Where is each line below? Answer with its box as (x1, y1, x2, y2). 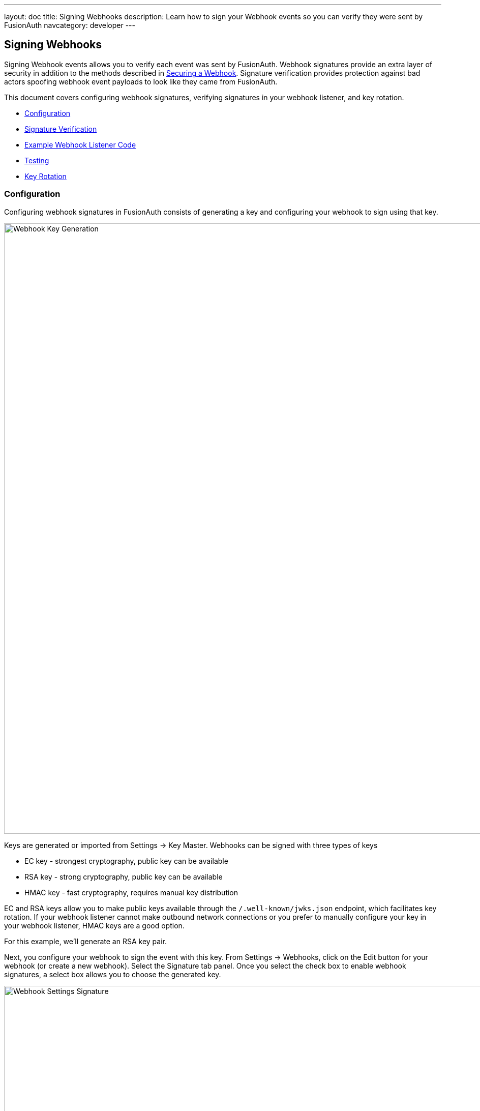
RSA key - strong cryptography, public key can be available (24, 872, 223, 881)
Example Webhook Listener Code (24, 140, 136, 149)
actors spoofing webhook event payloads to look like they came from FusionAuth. (4, 77, 278, 86)
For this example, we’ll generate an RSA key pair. (4, 937, 167, 946)
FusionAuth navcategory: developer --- (4, 21, 135, 30)
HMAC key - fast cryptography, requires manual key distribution (24, 888, 238, 897)
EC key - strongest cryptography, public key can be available (24, 856, 228, 865)
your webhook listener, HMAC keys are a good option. (4, 921, 185, 930)
